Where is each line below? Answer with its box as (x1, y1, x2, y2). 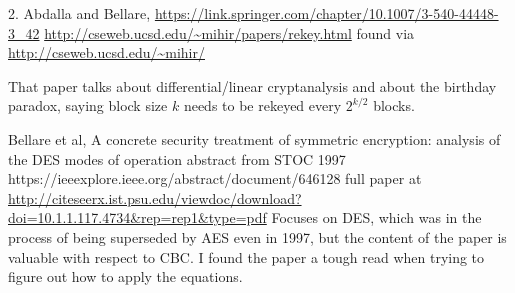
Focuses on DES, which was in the (271, 207, 482, 228)
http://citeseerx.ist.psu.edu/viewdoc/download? (8, 187, 302, 208)
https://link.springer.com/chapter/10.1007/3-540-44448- (154, 3, 499, 23)
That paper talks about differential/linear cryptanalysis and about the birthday (8, 75, 497, 96)
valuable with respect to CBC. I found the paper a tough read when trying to (8, 246, 485, 267)
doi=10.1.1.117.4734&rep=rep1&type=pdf (8, 207, 267, 228)
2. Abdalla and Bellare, (8, 3, 151, 23)
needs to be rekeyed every (183, 95, 342, 116)
